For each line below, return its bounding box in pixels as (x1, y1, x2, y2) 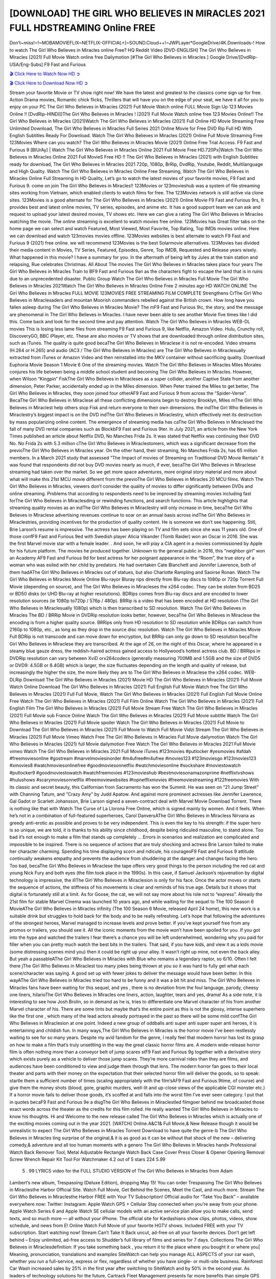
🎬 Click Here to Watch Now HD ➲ (9, 71, 80, 77)
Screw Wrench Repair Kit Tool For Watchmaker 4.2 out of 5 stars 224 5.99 (9, 1156, 166, 1162)
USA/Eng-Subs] (9, 61, 43, 68)
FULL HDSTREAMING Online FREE (9, 22, 156, 33)
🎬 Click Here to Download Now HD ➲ (9, 80, 88, 86)
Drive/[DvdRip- (226, 54, 258, 60)
